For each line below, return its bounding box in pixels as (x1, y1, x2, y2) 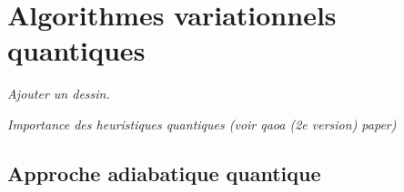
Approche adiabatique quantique (7, 158, 321, 187)
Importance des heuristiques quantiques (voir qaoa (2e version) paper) (7, 114, 397, 133)
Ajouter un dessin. (7, 84, 110, 103)
